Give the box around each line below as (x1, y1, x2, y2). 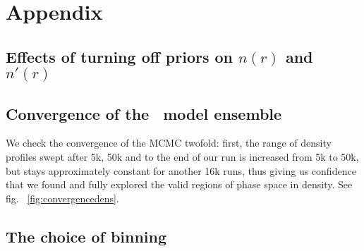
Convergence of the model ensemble (6, 102, 282, 124)
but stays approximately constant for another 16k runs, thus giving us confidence (6, 163, 356, 178)
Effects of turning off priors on (6, 45, 233, 67)
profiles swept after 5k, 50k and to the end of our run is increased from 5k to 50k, (6, 149, 359, 164)
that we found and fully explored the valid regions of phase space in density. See (6, 177, 353, 192)
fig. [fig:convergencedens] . (6, 190, 119, 205)
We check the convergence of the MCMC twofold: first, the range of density (6, 135, 332, 150)
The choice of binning (6, 225, 167, 247)
